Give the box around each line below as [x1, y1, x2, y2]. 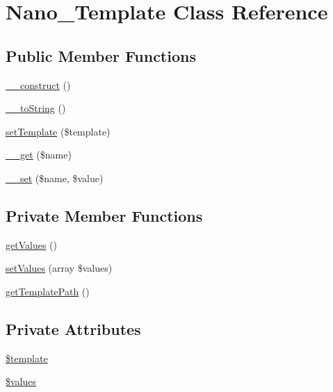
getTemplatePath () [6, 284, 90, 298]
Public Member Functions [6, 44, 196, 66]
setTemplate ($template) [6, 124, 111, 138]
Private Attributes [6, 318, 141, 339]
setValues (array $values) [6, 261, 113, 275]
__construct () [6, 77, 71, 92]
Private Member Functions [6, 204, 203, 226]
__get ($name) [6, 147, 72, 162]
